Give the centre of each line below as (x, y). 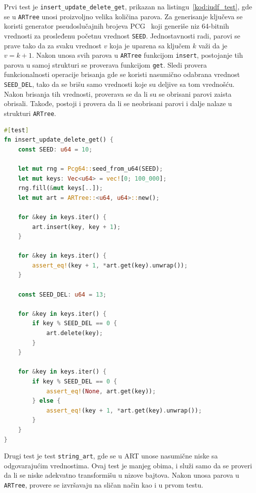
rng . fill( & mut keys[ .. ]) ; (60, 188)
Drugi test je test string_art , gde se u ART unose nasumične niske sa (111, 456)
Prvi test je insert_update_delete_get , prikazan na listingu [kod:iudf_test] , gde (128, 6)
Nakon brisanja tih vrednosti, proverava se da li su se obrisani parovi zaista (118, 94)
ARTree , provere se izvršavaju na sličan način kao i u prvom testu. (104, 485)
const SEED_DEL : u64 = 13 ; (62, 294)
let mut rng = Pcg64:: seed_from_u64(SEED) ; (91, 169)
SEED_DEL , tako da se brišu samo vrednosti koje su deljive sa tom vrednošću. (119, 84)
